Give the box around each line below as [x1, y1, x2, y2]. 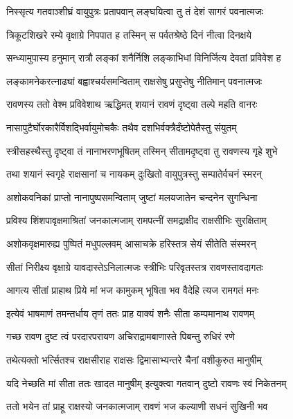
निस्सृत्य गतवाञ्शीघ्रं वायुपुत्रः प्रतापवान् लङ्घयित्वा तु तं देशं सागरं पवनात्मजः [6, 4, 263, 18]
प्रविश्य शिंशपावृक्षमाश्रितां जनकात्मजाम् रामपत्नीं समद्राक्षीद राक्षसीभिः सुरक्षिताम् [6, 213, 267, 227]
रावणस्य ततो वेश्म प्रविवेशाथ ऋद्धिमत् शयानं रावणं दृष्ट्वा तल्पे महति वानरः [6, 97, 258, 111]
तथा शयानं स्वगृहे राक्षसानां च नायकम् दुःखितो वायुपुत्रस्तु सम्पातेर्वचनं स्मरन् [6, 167, 262, 181]
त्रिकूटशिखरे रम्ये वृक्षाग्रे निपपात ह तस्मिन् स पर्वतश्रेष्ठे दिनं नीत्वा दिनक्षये [6, 27, 252, 41]
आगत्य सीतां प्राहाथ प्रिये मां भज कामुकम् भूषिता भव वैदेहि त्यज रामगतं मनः [6, 283, 259, 297]
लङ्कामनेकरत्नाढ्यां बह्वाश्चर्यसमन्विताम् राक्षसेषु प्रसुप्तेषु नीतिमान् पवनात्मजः [6, 73, 263, 88]
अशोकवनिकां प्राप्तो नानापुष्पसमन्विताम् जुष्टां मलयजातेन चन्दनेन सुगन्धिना [6, 189, 258, 204]
